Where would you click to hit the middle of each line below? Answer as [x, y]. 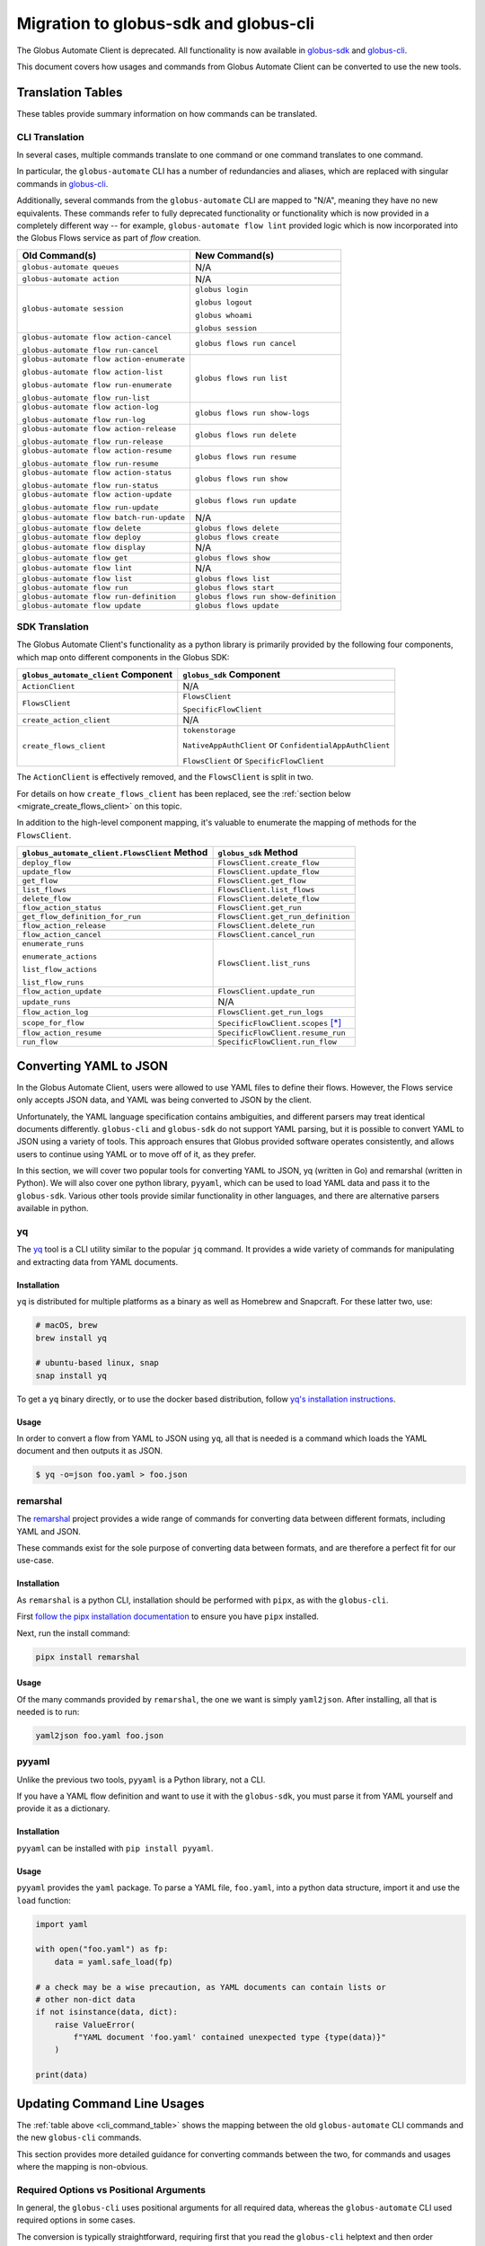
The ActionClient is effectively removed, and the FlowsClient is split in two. [165, 777]
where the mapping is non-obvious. [82, 2166]
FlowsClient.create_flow [269, 863]
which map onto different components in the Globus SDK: [123, 657]
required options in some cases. [76, 2220]
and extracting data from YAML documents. [97, 1261]
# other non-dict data [85, 1999]
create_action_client [66, 720]
